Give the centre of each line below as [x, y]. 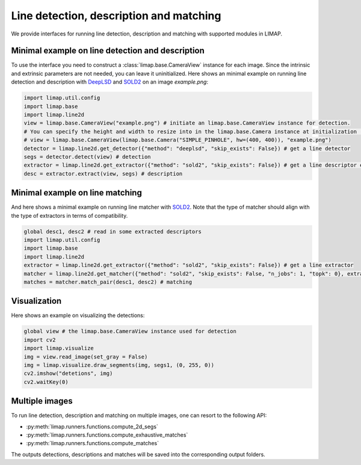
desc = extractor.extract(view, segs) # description [103, 174]
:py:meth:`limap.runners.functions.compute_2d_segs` [92, 427]
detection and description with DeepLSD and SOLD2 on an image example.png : [110, 82]
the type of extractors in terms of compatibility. [69, 215]
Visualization [36, 301]
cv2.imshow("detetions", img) [68, 374]
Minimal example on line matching [77, 193]
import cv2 [40, 340]
